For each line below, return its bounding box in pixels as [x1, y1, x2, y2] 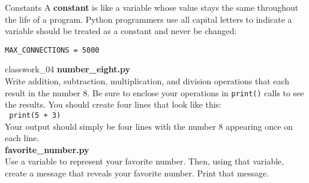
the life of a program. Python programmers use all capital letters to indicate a [5, 13, 292, 25]
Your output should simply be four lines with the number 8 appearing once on [5, 120, 293, 132]
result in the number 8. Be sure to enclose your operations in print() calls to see [5, 86, 304, 99]
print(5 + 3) [9, 111, 61, 120]
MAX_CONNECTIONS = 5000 [5, 45, 100, 54]
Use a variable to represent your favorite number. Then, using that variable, [5, 155, 284, 167]
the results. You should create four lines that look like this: [5, 98, 222, 111]
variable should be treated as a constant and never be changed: [5, 25, 237, 37]
